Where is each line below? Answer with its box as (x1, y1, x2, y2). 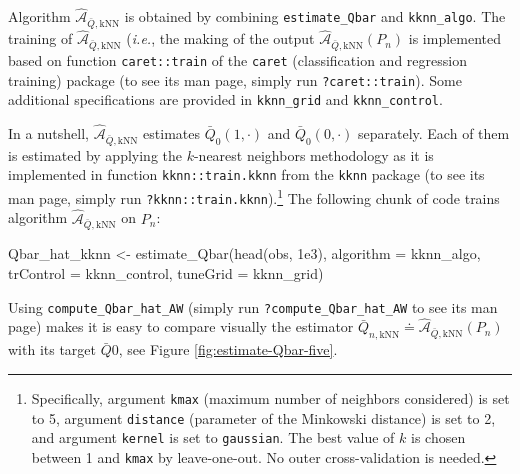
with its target (8, 339, 97, 360)
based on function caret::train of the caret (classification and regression (8, 49, 467, 70)
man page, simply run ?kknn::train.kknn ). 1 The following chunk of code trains (8, 185, 500, 208)
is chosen (411, 427, 466, 448)
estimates (143, 123, 201, 144)
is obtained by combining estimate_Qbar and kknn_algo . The (124, 6, 506, 27)
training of (8, 28, 73, 49)
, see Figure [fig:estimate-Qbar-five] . (118, 339, 338, 360)
